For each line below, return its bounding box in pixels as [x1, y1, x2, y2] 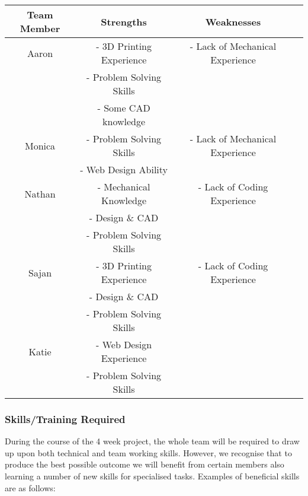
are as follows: [5, 481, 56, 494]
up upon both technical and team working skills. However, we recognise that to [5, 446, 292, 459]
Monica [25, 138, 56, 152]
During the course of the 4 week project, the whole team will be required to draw [5, 435, 300, 447]
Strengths [101, 14, 147, 28]
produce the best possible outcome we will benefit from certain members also [5, 458, 284, 470]
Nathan [24, 186, 56, 201]
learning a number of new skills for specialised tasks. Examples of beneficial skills [5, 470, 300, 482]
